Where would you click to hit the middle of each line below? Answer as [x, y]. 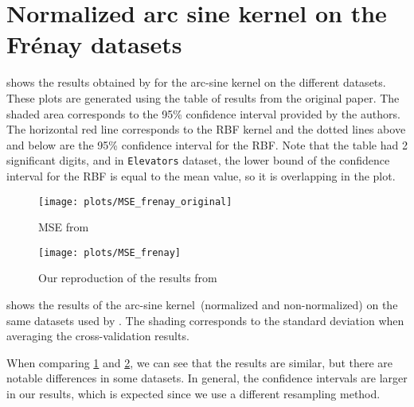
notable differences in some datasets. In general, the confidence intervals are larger [207, 378]
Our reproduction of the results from [128, 278]
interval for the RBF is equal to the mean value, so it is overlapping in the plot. [201, 175]
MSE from [64, 227]
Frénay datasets [94, 44]
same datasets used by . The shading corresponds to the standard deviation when [205, 320]
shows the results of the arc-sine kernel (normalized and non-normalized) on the [202, 305]
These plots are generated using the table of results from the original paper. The [203, 97]
